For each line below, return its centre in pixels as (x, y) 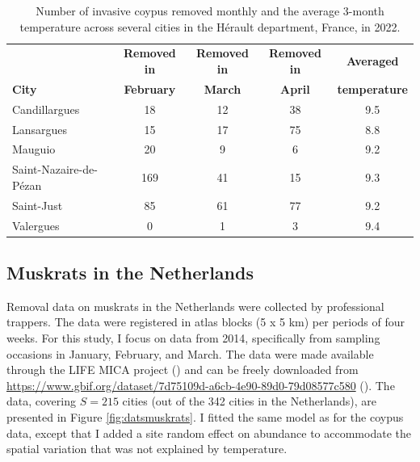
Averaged (372, 61)
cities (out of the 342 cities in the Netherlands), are (250, 401)
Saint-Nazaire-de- (55, 169)
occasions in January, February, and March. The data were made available (190, 353)
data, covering (41, 401)
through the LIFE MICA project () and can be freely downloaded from (183, 370)
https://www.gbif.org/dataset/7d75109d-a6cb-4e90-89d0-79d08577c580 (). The (201, 385)
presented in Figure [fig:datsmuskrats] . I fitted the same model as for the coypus (205, 416)
